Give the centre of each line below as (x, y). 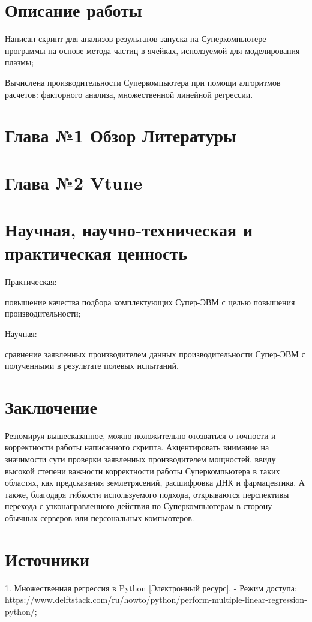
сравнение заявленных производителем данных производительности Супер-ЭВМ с (155, 354)
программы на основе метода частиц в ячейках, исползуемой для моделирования (152, 50)
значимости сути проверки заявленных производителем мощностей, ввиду (140, 459)
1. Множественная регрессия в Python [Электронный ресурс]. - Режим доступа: (151, 588)
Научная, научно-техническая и (129, 229)
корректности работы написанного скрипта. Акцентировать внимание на (137, 447)
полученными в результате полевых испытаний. (92, 366)
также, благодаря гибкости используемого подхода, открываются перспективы (147, 494)
